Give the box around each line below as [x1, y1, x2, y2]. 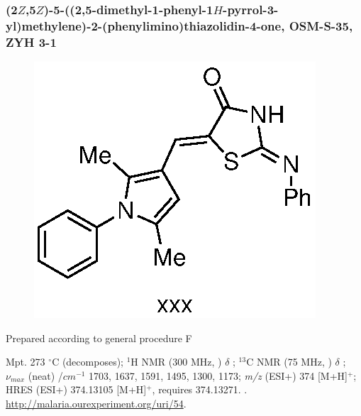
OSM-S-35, [289, 16, 353, 34]
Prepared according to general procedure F [6, 330, 192, 345]
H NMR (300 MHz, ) [130, 354, 222, 369]
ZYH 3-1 [6, 33, 57, 50]
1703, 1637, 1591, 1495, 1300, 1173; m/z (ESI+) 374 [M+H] [89, 368, 348, 383]
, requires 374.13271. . [152, 382, 248, 397]
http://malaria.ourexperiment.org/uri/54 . [6, 396, 187, 411]
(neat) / [28, 368, 63, 383]
